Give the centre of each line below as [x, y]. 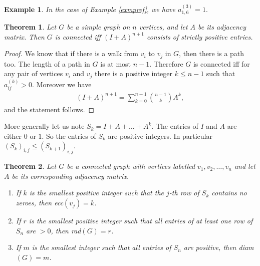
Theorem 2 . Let [30, 166]
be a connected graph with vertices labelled [131, 166]
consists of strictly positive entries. [200, 36]
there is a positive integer [134, 73]
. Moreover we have [62, 84]
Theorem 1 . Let [30, 27]
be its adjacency [222, 27]
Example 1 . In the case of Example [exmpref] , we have [90, 9]
